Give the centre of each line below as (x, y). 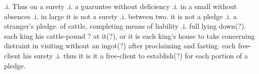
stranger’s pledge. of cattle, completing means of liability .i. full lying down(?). (125, 26)
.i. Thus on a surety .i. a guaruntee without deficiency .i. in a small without (120, 6)
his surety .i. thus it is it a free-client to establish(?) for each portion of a (135, 55)
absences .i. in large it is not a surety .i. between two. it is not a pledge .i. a (120, 16)
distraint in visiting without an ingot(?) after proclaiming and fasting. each (120, 46)
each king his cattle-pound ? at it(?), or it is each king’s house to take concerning (129, 35)
